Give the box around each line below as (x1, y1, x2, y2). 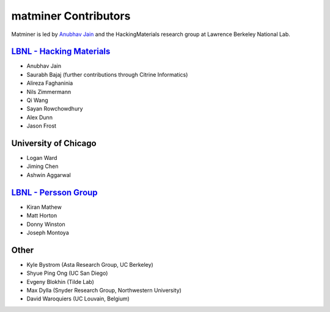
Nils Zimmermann (26, 88, 71, 95)
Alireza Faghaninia (26, 79, 73, 87)
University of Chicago (11, 138, 97, 148)
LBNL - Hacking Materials (11, 46, 111, 57)
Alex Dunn (26, 114, 53, 121)
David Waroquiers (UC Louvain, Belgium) (26, 295, 130, 302)
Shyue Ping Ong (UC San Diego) (26, 269, 108, 277)
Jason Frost (26, 122, 57, 129)
